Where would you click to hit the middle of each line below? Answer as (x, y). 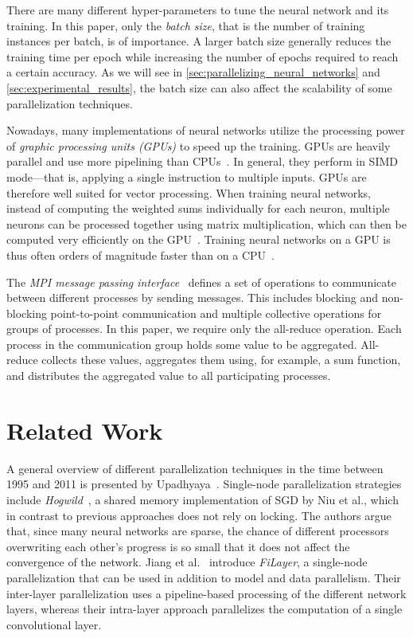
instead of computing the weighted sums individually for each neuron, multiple (198, 208)
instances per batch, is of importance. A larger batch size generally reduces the (199, 41)
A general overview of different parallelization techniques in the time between (195, 468)
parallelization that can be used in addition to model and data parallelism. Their (204, 577)
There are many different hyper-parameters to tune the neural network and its (198, 10)
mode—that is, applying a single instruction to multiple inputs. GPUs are (187, 176)
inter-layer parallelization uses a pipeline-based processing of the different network (206, 593)
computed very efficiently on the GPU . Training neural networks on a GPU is (199, 239)
